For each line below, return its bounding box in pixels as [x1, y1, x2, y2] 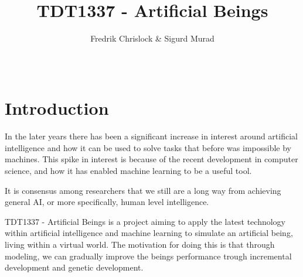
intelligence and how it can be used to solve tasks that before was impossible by [5, 141, 291, 153]
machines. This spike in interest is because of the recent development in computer [5, 153, 298, 165]
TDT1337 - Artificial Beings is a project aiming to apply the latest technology [5, 215, 286, 227]
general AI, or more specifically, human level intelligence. [5, 196, 209, 208]
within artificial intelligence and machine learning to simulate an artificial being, [5, 227, 293, 239]
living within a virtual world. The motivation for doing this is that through [5, 238, 275, 250]
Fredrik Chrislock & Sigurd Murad [90, 32, 215, 45]
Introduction [5, 96, 109, 120]
